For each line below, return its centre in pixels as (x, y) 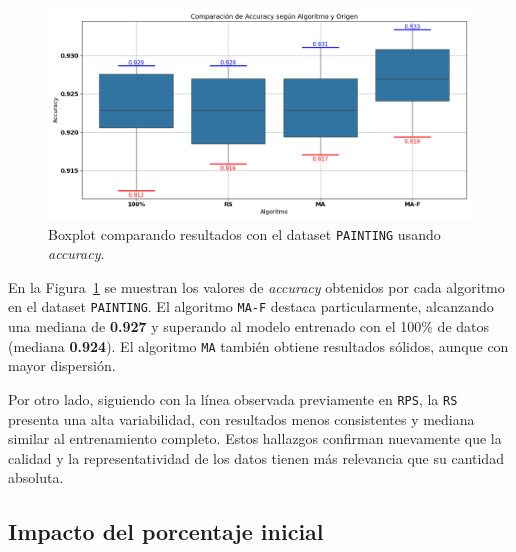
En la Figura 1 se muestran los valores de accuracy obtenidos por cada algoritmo (256, 286)
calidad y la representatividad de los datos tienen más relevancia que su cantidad (256, 457)
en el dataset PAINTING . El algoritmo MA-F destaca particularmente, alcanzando (251, 306)
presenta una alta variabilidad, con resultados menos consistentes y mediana (241, 418)
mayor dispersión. (62, 365)
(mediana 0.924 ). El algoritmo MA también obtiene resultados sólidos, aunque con (258, 345)
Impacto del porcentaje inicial (166, 531)
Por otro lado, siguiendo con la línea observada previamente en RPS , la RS (233, 398)
